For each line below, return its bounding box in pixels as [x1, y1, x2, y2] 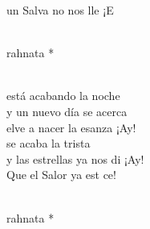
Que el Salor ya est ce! [6, 166, 116, 183]
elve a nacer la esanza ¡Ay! [6, 119, 136, 135]
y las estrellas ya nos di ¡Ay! [6, 150, 144, 167]
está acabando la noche [6, 87, 120, 104]
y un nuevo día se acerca [6, 102, 128, 119]
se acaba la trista [6, 135, 91, 152]
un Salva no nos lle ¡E [6, 2, 114, 18]
